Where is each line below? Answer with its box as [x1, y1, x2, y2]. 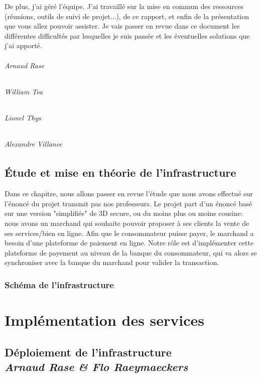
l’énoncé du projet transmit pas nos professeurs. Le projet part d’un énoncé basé [5, 198, 252, 208]
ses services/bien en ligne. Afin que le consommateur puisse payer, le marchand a [5, 227, 254, 238]
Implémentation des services [5, 309, 205, 330]
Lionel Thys [5, 112, 41, 122]
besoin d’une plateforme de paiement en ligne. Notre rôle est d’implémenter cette [5, 237, 254, 248]
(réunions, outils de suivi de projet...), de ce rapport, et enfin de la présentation [5, 11, 249, 21]
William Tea [5, 86, 43, 96]
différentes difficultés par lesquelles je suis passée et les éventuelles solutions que [5, 30, 250, 41]
